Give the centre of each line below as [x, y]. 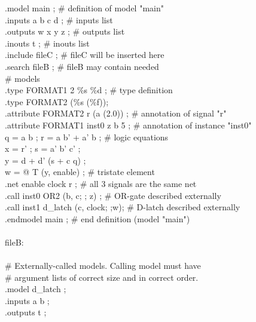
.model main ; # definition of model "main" [84, 8]
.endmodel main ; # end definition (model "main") [97, 218]
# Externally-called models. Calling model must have [103, 266]
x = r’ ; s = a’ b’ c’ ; [43, 148]
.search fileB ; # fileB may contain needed [82, 66]
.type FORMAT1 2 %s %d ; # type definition [89, 90]
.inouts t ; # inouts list [47, 43]
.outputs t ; [26, 312]
